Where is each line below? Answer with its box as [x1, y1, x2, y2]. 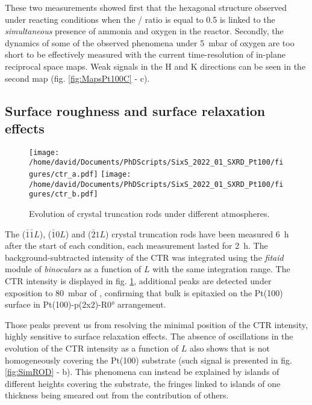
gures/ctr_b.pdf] [29, 190, 98, 199]
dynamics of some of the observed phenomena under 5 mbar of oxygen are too [5, 36, 295, 49]
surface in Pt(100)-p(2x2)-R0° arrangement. [5, 298, 166, 311]
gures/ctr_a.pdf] [29, 170, 98, 179]
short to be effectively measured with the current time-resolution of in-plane [5, 48, 285, 61]
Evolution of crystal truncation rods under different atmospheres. [29, 207, 270, 220]
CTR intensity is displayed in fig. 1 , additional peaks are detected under [5, 275, 272, 287]
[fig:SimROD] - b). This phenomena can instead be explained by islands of [5, 365, 279, 378]
